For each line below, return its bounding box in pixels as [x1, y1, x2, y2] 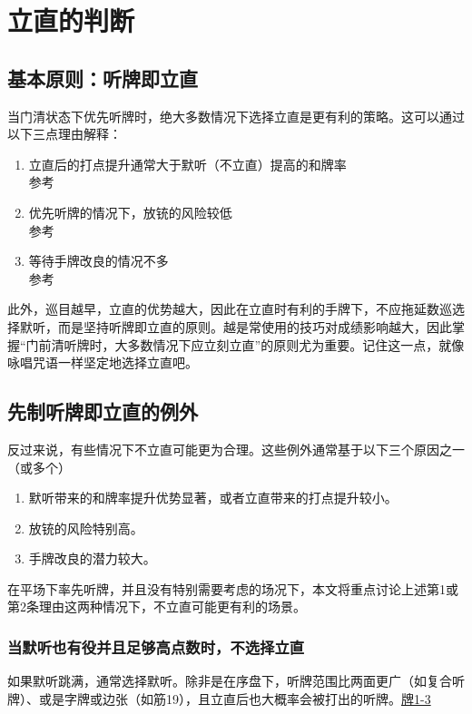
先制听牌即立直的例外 [7, 397, 198, 425]
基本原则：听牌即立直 [7, 64, 198, 92]
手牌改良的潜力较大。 [28, 549, 156, 568]
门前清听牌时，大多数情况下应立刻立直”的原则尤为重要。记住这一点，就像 [25, 335, 465, 354]
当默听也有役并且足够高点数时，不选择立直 [7, 635, 305, 658]
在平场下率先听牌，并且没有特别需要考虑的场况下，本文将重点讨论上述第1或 [7, 579, 458, 598]
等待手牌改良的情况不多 [28, 251, 169, 270]
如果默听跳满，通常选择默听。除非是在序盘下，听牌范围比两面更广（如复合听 [7, 671, 465, 690]
